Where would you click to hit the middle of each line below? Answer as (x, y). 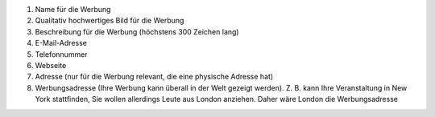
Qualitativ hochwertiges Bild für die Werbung (110, 21)
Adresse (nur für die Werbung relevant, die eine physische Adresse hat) (154, 77)
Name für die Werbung (73, 9)
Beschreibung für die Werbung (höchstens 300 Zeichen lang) (137, 31)
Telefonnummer (61, 54)
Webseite (51, 65)
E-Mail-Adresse (61, 43)
